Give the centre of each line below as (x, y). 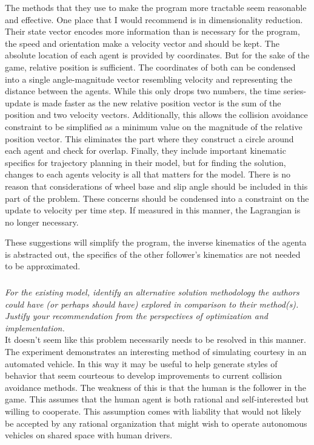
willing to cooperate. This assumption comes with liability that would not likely (153, 411)
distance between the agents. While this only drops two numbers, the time (143, 91)
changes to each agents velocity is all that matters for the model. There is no (148, 174)
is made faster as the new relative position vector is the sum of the (157, 102)
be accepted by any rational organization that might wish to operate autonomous (156, 423)
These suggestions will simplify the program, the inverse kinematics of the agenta (156, 242)
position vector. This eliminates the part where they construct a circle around (149, 138)
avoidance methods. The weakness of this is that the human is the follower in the (156, 387)
